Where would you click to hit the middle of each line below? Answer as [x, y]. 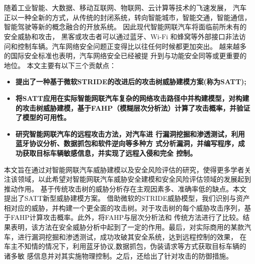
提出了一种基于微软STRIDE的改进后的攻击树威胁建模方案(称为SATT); [131, 82]
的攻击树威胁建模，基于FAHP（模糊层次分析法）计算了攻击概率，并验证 [133, 108]
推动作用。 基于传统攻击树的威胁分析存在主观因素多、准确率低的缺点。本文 [125, 188]
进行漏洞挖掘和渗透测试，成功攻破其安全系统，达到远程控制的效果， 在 [132, 236]
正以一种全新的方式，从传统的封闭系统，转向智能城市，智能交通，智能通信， [127, 17]
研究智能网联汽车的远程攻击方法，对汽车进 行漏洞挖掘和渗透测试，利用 [130, 133]
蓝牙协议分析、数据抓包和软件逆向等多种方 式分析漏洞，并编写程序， [127, 143]
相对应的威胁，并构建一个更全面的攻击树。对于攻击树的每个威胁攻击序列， [124, 207]
